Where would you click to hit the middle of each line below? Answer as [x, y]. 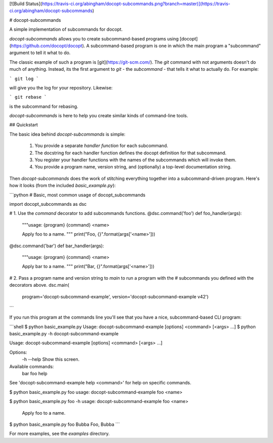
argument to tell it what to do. [40, 53]
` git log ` [24, 79]
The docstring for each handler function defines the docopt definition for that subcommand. [131, 153]
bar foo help [35, 374]
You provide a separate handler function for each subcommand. [101, 146]
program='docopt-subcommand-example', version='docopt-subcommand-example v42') [115, 296]
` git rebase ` [28, 97]
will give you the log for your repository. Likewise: [61, 87]
